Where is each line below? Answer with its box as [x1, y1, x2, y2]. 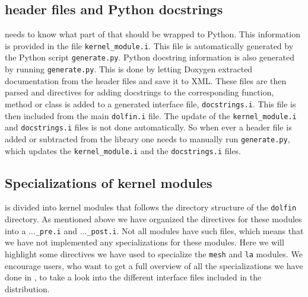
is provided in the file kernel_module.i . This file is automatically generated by [5, 39, 294, 52]
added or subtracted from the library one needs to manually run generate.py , [5, 132, 290, 145]
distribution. [5, 282, 50, 295]
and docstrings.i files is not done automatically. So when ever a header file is [5, 121, 292, 133]
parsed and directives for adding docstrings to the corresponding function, [5, 86, 274, 98]
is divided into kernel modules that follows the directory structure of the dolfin [5, 201, 297, 213]
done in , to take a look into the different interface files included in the [5, 271, 262, 283]
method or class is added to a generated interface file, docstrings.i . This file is [5, 97, 296, 110]
